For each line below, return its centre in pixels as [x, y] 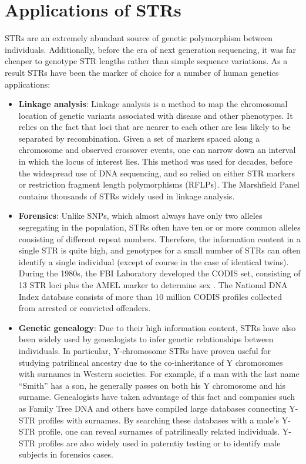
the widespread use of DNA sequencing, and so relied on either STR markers [157, 173]
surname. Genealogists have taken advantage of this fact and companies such [157, 397]
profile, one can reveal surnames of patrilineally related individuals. [159, 431]
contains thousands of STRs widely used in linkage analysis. [127, 196]
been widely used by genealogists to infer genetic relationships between [146, 339]
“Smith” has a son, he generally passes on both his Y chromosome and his [152, 385]
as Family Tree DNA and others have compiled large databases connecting [152, 408]
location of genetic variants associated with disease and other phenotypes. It [156, 115]
